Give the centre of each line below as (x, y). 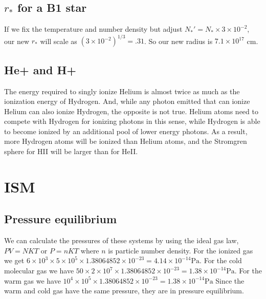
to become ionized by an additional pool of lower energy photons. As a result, (126, 131)
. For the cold (221, 260)
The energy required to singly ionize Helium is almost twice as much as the (122, 91)
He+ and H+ (40, 69)
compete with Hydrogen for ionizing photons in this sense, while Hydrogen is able (132, 121)
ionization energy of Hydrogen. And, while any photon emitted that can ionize (127, 101)
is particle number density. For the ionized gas (181, 250)
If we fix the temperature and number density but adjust (93, 29)
